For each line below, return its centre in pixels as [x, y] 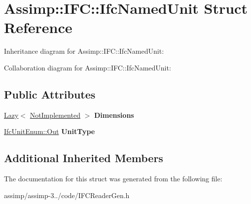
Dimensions [114, 115]
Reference [38, 27]
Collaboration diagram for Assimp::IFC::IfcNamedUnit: [88, 67]
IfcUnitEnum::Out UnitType [50, 131]
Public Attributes [50, 94]
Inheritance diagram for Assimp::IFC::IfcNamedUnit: [84, 51]
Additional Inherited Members [84, 158]
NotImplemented [55, 115]
